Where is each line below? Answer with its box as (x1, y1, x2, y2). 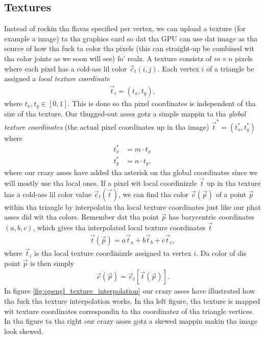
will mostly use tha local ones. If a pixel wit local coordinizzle (4, 178, 197, 188)
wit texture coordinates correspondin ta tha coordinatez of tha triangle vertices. (4, 305, 254, 316)
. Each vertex (157, 63, 199, 74)
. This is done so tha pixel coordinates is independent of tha (67, 98, 256, 109)
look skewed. (4, 325, 43, 336)
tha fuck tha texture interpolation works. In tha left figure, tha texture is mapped (4, 296, 260, 306)
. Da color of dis (196, 248, 247, 258)
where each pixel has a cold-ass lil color (4, 63, 127, 74)
